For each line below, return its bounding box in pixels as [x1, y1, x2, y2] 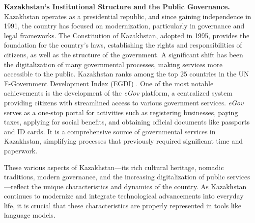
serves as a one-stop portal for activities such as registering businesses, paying [4, 107, 238, 117]
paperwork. [4, 145, 38, 155]
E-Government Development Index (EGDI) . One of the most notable [4, 78, 214, 88]
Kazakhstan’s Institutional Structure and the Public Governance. [4, 1, 230, 11]
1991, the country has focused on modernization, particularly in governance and [4, 21, 245, 31]
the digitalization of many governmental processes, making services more [4, 59, 223, 69]
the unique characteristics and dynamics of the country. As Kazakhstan [31, 181, 247, 191]
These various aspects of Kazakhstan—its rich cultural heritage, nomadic [4, 162, 224, 172]
